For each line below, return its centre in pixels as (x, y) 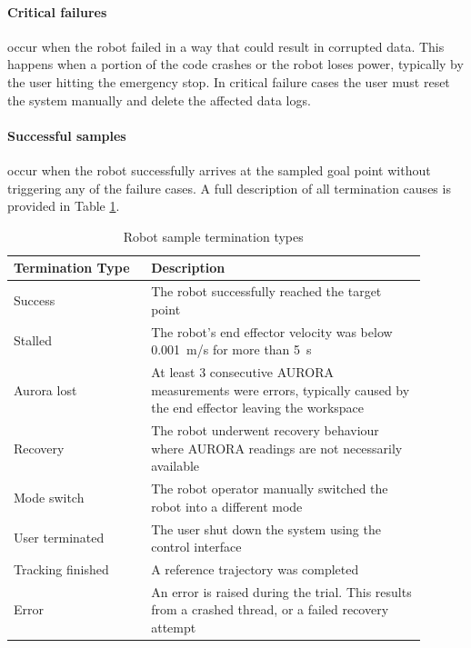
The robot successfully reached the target (266, 291)
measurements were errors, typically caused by (281, 389)
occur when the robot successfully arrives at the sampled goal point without (219, 169)
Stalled (33, 340)
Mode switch (49, 497)
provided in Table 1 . (64, 206)
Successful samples (67, 135)
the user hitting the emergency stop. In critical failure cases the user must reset (229, 81)
